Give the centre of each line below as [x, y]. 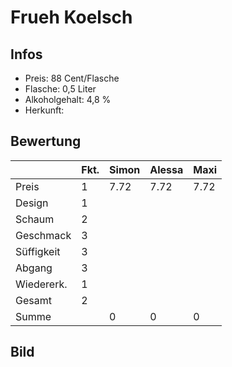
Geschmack [43, 235]
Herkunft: [44, 110]
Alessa [166, 169]
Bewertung [46, 141]
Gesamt [33, 300]
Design [32, 203]
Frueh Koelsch [71, 17]
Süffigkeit [38, 251]
